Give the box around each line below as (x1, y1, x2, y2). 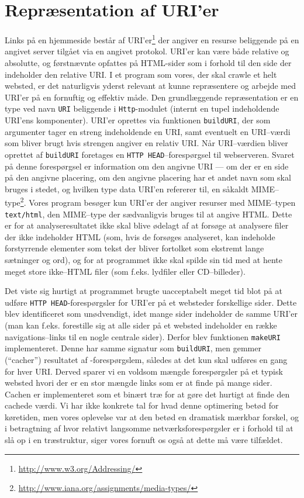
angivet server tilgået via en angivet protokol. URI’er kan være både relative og (5, 45, 289, 57)
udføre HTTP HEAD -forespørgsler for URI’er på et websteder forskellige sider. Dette (5, 296, 297, 308)
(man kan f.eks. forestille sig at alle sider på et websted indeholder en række (5, 319, 277, 331)
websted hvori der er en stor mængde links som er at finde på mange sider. (5, 376, 272, 389)
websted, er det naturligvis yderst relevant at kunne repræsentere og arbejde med (5, 79, 296, 92)
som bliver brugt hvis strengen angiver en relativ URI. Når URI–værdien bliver (5, 137, 288, 149)
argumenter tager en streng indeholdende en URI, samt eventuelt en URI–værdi (5, 125, 291, 137)
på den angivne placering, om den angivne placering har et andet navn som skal (5, 171, 291, 184)
